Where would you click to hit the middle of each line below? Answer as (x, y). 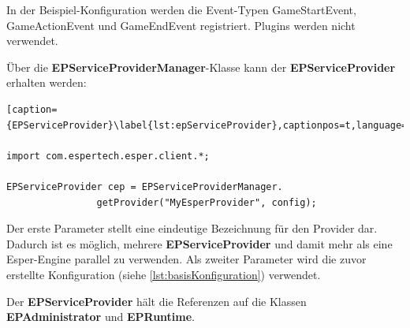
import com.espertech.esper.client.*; (108, 156)
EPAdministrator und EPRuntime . (101, 317)
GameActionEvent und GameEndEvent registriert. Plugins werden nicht (181, 25)
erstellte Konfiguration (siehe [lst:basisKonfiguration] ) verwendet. (164, 274)
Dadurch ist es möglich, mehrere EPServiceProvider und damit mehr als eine (199, 243)
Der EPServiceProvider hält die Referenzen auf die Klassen (157, 301)
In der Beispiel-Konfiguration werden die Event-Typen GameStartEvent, (181, 9)
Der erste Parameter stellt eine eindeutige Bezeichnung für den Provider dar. (192, 228)
